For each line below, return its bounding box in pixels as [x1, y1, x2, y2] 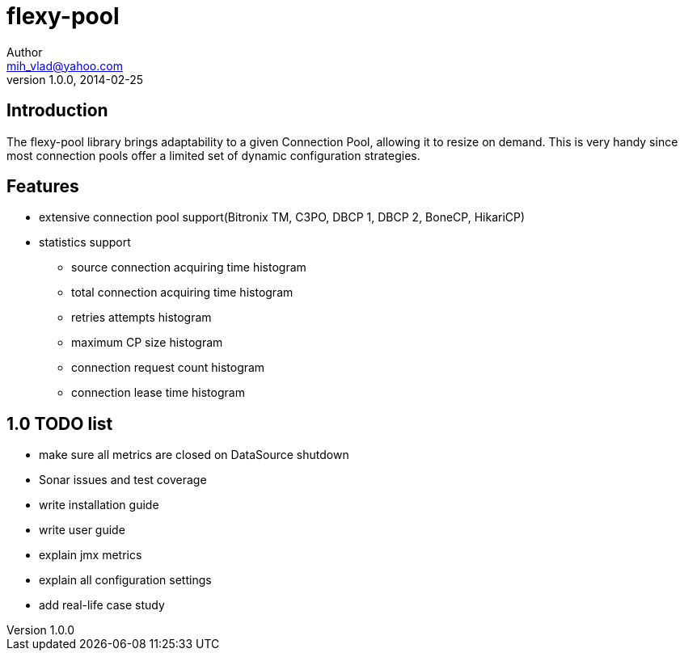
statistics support [39, 235, 131, 250]
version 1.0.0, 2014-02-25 [6, 72, 144, 86]
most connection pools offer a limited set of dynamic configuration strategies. [6, 148, 420, 162]
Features [6, 176, 79, 197]
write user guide [39, 523, 125, 537]
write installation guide [39, 498, 159, 512]
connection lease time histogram [71, 385, 245, 400]
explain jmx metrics [39, 548, 142, 562]
